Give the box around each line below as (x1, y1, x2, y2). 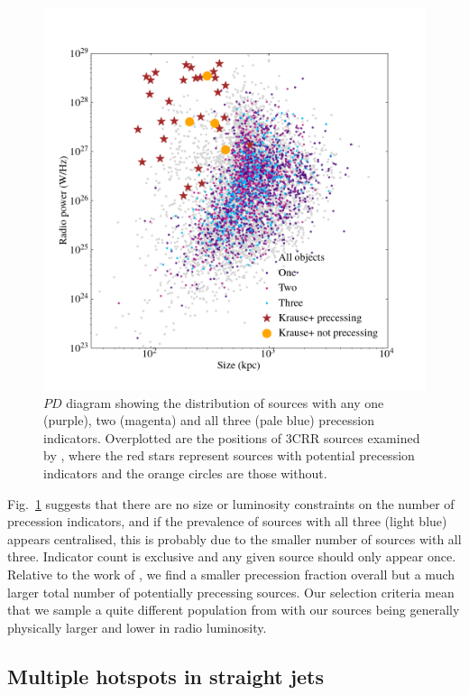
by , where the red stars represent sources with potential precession (43, 446, 415, 465)
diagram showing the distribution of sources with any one (66, 393, 384, 412)
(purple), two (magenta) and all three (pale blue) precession (43, 411, 374, 430)
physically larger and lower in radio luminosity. (7, 617, 267, 636)
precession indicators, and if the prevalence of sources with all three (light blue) (7, 512, 447, 531)
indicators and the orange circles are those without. (43, 463, 327, 482)
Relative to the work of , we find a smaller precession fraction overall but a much (7, 564, 455, 583)
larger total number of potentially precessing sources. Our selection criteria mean (7, 582, 455, 601)
